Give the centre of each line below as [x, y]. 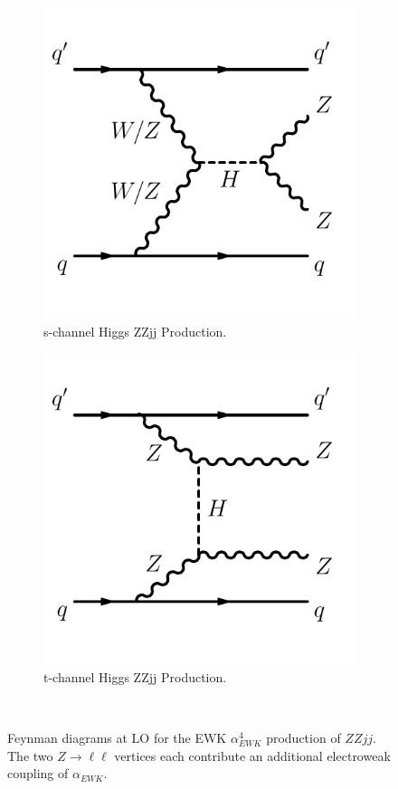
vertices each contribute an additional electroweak [252, 755]
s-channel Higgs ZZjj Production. [135, 331]
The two [30, 755]
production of [303, 737]
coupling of [38, 773]
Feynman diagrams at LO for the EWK [117, 737]
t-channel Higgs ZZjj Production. [135, 676]
